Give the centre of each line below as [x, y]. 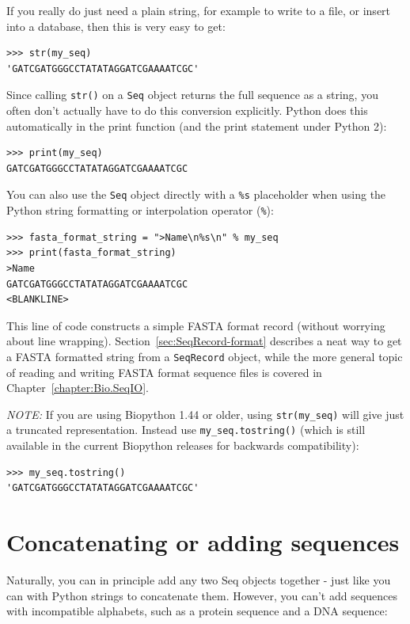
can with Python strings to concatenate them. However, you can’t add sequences [202, 595]
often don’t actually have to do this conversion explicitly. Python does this [187, 110]
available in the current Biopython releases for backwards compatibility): [183, 445]
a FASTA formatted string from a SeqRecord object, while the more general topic [205, 356]
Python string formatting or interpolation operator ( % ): [140, 210]
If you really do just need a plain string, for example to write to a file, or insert [199, 10]
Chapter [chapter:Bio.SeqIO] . [78, 388]
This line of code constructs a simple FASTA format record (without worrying [196, 325]
